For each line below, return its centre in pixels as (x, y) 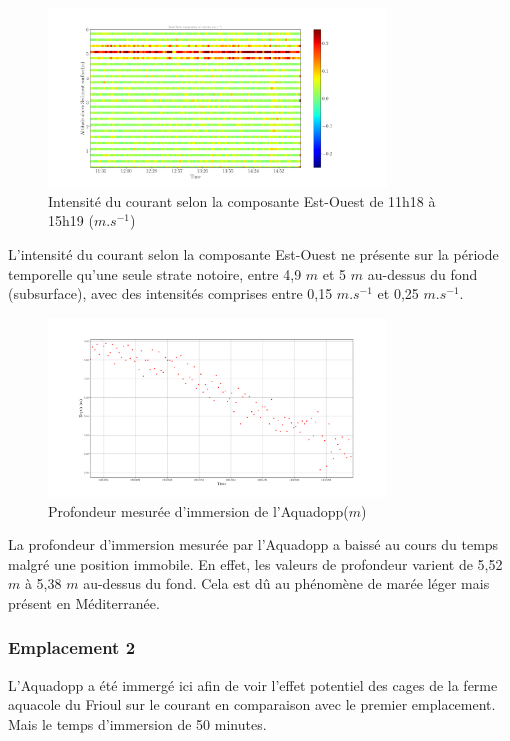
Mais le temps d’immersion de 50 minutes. (137, 723)
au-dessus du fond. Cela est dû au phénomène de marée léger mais (286, 583)
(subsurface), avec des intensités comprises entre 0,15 (170, 293)
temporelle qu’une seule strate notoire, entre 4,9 (155, 273)
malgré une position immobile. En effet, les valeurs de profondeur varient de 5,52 (255, 563)
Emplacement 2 (72, 647)
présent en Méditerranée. (84, 602)
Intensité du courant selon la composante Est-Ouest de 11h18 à (242, 200)
